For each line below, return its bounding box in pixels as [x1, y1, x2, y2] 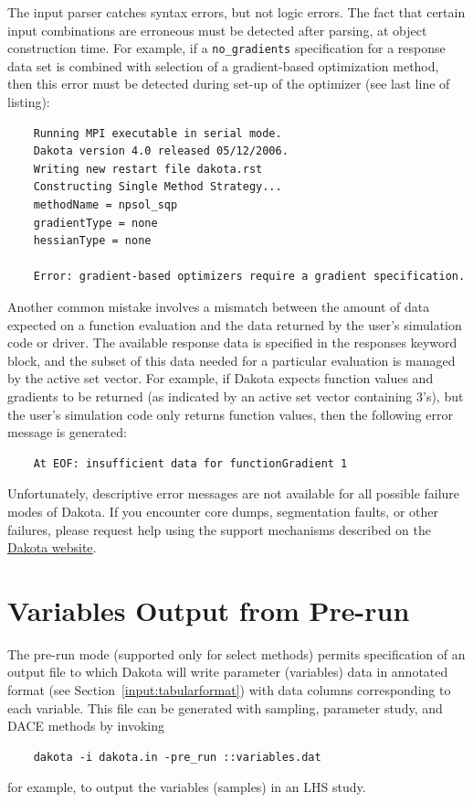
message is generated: [7, 423, 127, 442]
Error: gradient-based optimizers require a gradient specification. [33, 270, 466, 284]
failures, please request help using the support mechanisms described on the [7, 519, 431, 539]
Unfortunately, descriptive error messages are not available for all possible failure [7, 484, 460, 503]
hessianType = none [33, 234, 152, 248]
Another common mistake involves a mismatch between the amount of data [7, 296, 430, 316]
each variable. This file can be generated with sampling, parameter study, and [7, 698, 443, 717]
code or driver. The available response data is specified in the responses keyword [7, 333, 457, 352]
